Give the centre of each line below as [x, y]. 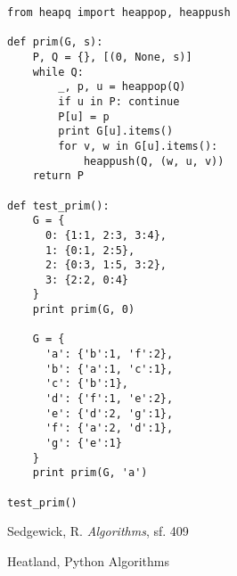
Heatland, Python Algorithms [88, 560]
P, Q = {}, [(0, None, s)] [112, 57]
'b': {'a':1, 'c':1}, [109, 369]
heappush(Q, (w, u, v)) [154, 161]
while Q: [58, 72]
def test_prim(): [58, 206]
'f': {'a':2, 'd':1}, [109, 428]
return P [58, 176]
